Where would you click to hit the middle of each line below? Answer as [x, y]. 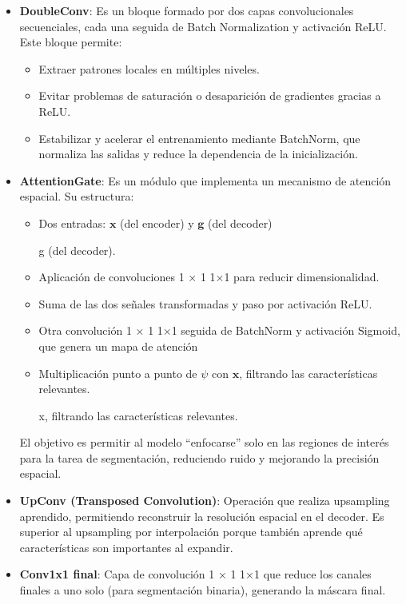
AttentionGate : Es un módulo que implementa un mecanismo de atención [205, 180]
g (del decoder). [77, 250]
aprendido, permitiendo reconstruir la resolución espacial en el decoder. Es [202, 516]
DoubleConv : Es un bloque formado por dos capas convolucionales [187, 10]
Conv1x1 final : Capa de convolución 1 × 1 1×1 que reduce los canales [195, 574]
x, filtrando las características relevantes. [138, 415]
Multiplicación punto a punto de [118, 373]
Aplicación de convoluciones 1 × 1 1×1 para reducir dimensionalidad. [209, 277]
